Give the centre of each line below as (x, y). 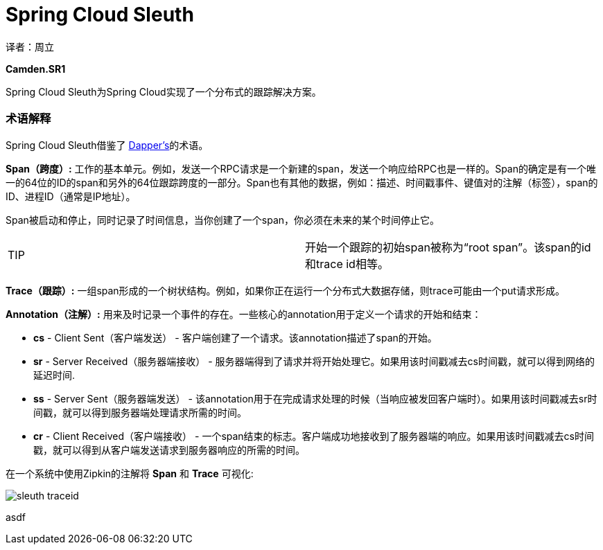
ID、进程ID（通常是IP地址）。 (71, 196)
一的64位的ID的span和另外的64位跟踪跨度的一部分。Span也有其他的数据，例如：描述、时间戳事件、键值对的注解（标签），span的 (302, 182)
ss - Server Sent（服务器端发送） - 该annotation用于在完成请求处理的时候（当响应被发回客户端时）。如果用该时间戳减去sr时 (315, 398)
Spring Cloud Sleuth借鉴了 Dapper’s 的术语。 (107, 145)
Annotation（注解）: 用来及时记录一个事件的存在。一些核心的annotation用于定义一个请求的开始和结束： (244, 314)
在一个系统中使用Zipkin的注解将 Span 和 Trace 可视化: (130, 473)
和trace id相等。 (347, 264)
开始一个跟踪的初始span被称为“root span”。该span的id (448, 247)
